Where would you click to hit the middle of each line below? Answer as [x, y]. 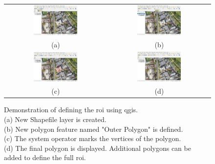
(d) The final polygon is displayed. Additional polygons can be [97, 148]
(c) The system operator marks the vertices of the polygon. [93, 138]
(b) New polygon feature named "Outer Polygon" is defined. [94, 129]
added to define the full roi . [45, 157]
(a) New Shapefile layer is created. [55, 119]
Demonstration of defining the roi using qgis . [71, 110]
